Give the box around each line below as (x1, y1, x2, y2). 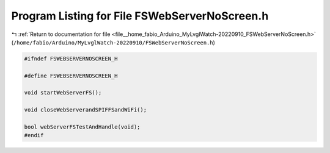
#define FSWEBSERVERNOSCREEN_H (24, 72, 119, 79)
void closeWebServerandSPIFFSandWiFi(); (24, 107, 147, 113)
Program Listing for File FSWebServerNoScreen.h (11, 9, 269, 23)
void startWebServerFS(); (24, 89, 102, 96)
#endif (24, 132, 44, 139)
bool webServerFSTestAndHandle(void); (24, 124, 141, 130)
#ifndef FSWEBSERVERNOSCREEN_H (24, 55, 119, 62)
